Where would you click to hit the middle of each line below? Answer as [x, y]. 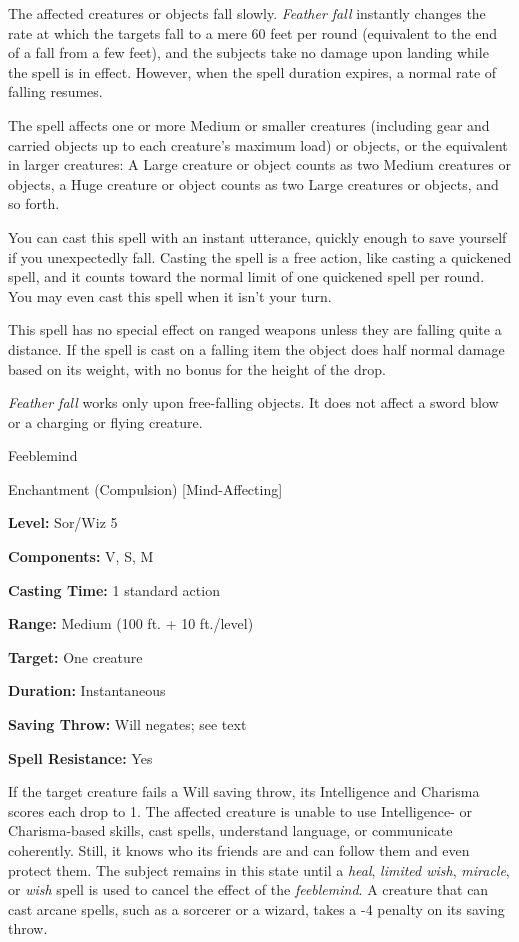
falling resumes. [55, 91]
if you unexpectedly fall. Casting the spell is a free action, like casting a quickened [260, 256]
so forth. [34, 203]
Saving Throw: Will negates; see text [127, 724]
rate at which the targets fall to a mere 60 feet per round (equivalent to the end [253, 32]
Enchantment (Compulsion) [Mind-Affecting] [145, 488]
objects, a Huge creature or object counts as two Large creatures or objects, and [253, 183]
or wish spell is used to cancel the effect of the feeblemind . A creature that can [248, 889]
